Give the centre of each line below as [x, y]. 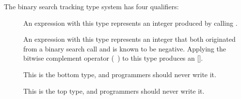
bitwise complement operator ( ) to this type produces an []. [113, 58]
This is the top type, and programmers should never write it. [114, 91]
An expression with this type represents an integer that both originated [129, 39]
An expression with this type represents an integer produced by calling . [130, 23]
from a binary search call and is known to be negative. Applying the [125, 48]
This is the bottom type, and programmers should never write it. [120, 74]
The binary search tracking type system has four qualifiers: [91, 6]
